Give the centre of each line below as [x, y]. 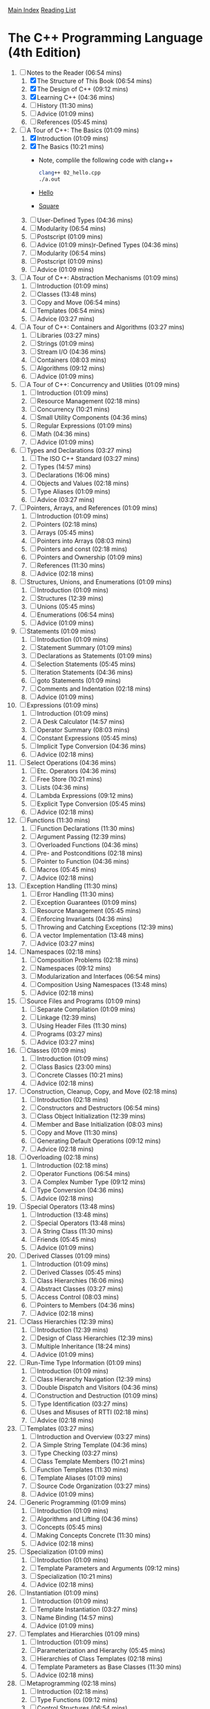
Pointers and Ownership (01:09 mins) [90, 557]
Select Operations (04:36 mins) [71, 762]
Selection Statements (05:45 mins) [86, 664]
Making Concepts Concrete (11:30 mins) [94, 1535]
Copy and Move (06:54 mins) [78, 302]
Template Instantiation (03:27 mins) [87, 1609]
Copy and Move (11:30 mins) [77, 1132]
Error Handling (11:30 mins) [76, 894]
